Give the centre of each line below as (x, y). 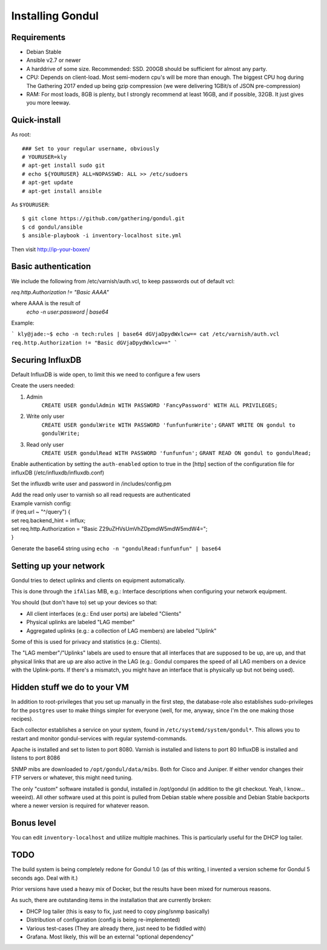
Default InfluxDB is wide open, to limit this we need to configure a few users (106, 374)
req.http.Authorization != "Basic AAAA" (60, 292)
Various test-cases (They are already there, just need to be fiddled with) (116, 928)
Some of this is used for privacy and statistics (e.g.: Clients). (86, 642)
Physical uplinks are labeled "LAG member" (81, 622)
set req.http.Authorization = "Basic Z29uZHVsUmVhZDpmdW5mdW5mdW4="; (109, 529)
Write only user (45, 416)
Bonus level (34, 823)
